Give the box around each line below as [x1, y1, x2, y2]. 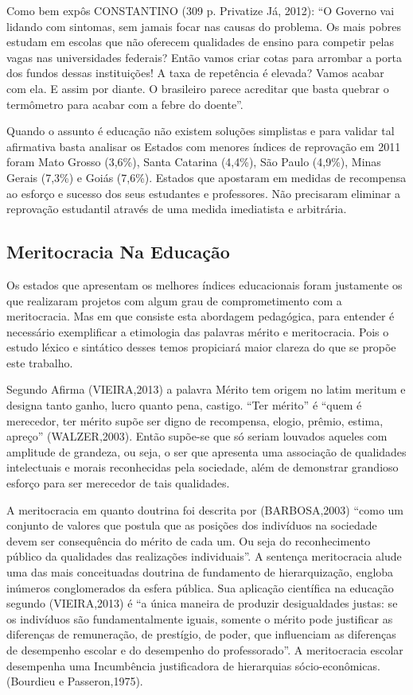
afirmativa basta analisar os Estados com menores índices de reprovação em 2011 [6, 138, 401, 154]
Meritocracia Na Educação [6, 239, 230, 264]
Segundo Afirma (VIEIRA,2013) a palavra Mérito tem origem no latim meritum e [6, 381, 406, 398]
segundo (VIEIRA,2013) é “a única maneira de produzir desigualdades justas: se [6, 595, 398, 612]
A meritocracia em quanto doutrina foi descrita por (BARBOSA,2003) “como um [6, 501, 404, 518]
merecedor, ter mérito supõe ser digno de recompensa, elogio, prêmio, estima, [6, 412, 384, 429]
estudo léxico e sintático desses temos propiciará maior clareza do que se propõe [6, 339, 396, 355]
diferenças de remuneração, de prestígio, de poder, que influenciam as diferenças [6, 626, 396, 643]
